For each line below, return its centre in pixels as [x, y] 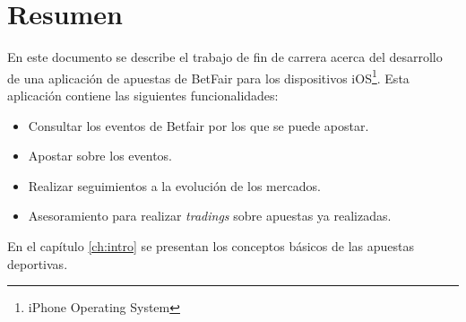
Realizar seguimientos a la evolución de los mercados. [174, 185]
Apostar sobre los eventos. [100, 156]
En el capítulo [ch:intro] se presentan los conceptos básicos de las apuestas [211, 245]
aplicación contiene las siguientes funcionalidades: [143, 95]
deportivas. [38, 263]
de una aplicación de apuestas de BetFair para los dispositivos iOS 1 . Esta [208, 76]
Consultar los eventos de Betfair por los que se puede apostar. [198, 125]
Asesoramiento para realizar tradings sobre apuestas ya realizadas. [210, 216]
